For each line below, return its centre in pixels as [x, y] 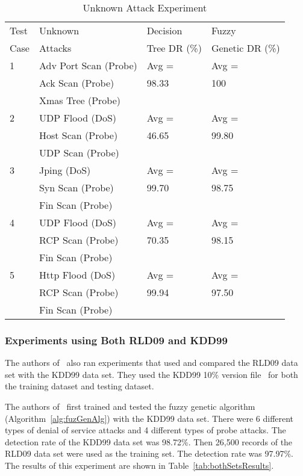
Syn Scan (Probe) [76, 187]
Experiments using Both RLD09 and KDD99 [116, 340]
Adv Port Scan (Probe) [88, 65]
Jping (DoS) [65, 170]
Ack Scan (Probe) [77, 83]
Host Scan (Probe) [78, 135]
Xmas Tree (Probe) [80, 100]
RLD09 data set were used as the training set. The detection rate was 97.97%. [149, 453]
